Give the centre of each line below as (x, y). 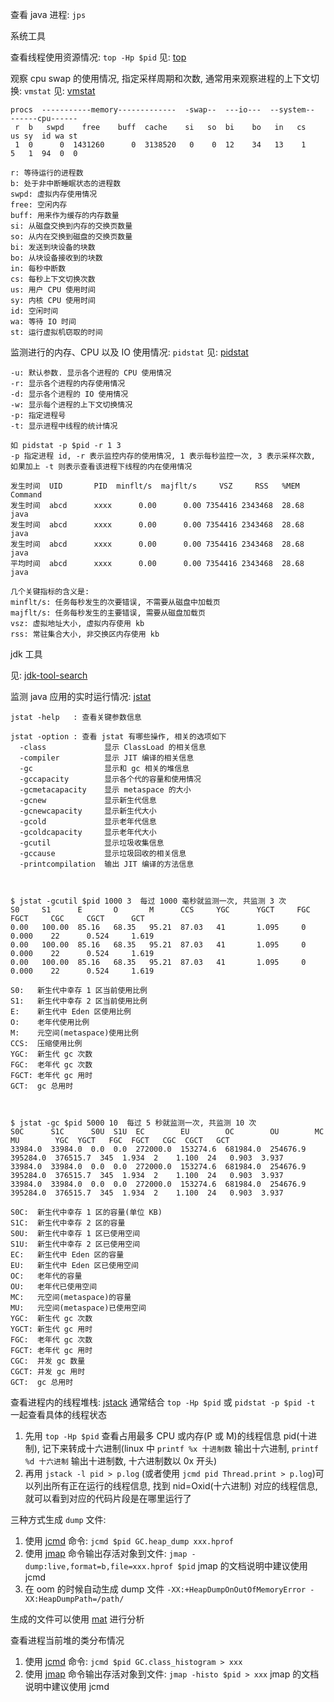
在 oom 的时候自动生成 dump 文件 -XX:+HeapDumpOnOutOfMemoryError (165, 1589)
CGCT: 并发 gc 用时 (48, 1372)
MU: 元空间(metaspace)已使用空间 (78, 1308)
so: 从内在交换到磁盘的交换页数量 (71, 237)
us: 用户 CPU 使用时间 (53, 290)
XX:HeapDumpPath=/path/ (74, 1599)
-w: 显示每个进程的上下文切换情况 (71, 405)
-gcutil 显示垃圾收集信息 (92, 843)
